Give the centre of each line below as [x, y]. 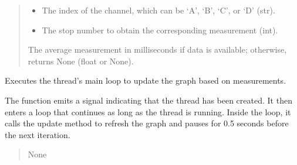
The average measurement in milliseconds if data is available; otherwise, [157, 49]
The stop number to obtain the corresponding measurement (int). [160, 30]
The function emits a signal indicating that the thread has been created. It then [148, 100]
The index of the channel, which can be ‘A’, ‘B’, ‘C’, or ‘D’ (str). [158, 10]
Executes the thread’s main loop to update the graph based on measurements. [146, 80]
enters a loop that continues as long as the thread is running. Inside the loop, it [148, 111]
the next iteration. [38, 134]
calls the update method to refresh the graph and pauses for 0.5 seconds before [147, 123]
